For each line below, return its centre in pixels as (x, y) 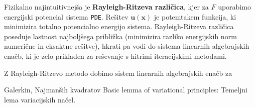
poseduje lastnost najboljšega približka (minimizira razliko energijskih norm (120, 36)
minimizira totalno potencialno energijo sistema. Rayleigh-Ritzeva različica (119, 26)
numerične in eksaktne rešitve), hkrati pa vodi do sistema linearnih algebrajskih (127, 46)
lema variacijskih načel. (40, 99)
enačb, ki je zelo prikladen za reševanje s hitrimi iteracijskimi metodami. (115, 56)
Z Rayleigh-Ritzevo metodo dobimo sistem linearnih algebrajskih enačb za (118, 73)
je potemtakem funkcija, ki (195, 16)
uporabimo (234, 7)
